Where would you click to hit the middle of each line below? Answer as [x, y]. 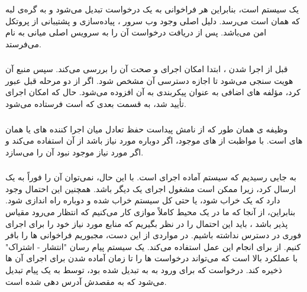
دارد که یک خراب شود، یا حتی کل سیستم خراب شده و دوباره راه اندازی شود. [143, 200]
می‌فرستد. [23, 43]
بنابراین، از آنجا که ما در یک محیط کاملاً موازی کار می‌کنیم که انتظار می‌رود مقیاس [151, 212]
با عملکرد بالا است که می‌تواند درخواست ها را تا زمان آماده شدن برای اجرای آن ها [152, 258]
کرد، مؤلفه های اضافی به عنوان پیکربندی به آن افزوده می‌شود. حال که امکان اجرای [153, 92]
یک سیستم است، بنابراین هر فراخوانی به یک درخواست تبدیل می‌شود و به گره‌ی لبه [152, 9]
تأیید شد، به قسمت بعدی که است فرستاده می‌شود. [96, 104]
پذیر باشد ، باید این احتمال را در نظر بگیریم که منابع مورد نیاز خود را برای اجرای [147, 223]
